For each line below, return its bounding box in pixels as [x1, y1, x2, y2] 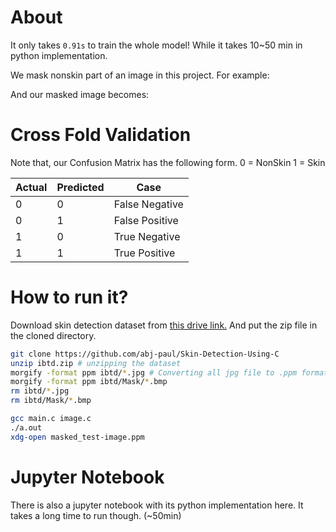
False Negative [113, 197, 184, 211]
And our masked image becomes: [10, 88, 150, 100]
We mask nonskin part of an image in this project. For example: [10, 69, 270, 81]
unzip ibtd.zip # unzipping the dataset [10, 358, 182, 368]
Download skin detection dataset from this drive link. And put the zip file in [10, 319, 318, 331]
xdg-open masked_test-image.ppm [10, 432, 145, 442]
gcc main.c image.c [10, 414, 92, 424]
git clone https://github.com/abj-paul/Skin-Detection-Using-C [10, 349, 280, 359]
